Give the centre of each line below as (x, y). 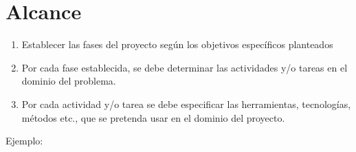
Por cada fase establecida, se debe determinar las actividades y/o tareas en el (185, 67)
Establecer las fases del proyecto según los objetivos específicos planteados (177, 44)
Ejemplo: (24, 141)
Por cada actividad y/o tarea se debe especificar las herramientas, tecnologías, (186, 104)
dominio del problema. (69, 81)
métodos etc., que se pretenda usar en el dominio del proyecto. (153, 117)
